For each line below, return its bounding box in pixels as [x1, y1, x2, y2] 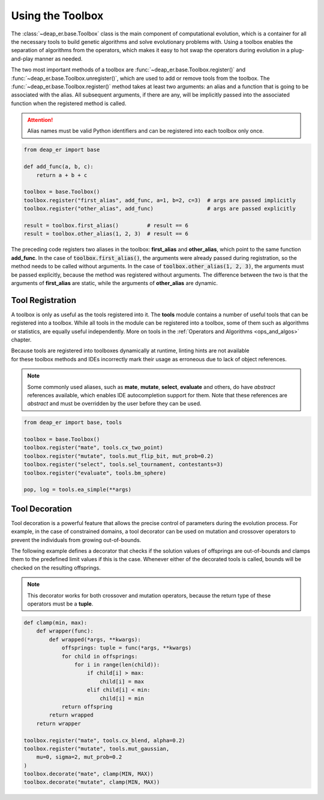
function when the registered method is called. [11, 100, 127, 107]
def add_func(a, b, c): [23, 163, 94, 170]
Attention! [27, 116, 53, 124]
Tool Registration [11, 295, 77, 305]
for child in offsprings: [61, 653, 138, 660]
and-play [11, 55, 34, 62]
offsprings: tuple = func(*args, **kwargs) [61, 645, 192, 651]
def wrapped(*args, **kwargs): [49, 636, 141, 643]
